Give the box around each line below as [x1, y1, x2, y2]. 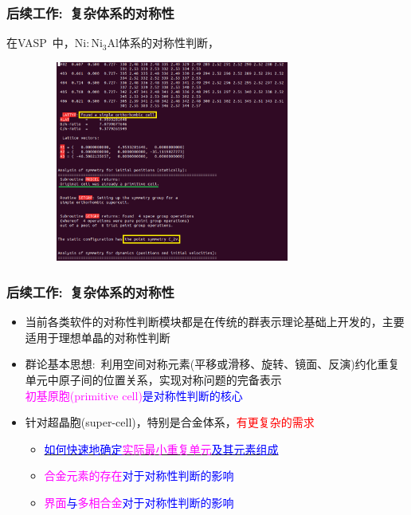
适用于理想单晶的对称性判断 [25, 328, 170, 345]
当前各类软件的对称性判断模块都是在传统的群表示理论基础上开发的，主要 [25, 313, 405, 330]
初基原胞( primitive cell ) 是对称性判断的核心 [25, 387, 243, 403]
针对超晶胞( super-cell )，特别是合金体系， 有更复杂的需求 [25, 414, 315, 430]
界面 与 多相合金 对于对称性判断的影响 [44, 493, 234, 510]
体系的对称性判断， [118, 34, 219, 51]
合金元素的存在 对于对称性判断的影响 [44, 467, 234, 484]
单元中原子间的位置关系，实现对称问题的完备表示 [25, 372, 282, 387]
